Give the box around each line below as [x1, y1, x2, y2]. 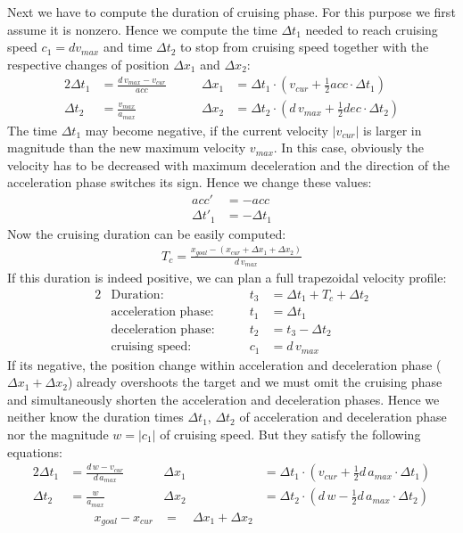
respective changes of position [7, 54, 169, 73]
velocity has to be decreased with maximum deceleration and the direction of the [7, 155, 451, 174]
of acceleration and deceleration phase [239, 407, 447, 426]
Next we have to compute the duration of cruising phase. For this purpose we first [7, 3, 456, 20]
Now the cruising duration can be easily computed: [7, 224, 286, 242]
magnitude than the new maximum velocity [7, 138, 246, 157]
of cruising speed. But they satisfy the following [160, 424, 421, 443]
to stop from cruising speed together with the [180, 37, 429, 56]
